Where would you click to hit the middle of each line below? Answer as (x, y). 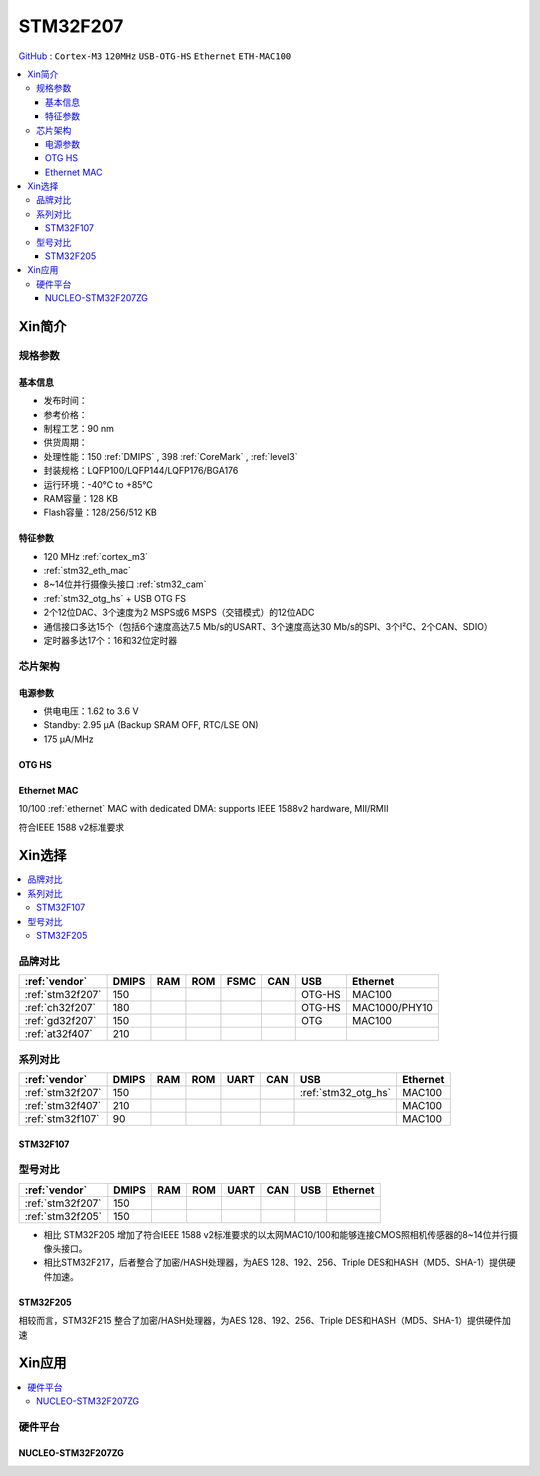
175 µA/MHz (68, 739)
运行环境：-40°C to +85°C (98, 484)
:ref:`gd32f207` (60, 1021)
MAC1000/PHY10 (392, 1008)
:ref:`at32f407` (59, 1034)
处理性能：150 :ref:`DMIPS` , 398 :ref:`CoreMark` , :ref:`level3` (170, 456)
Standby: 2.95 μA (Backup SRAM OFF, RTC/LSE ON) (151, 725)
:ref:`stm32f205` (63, 1216)
